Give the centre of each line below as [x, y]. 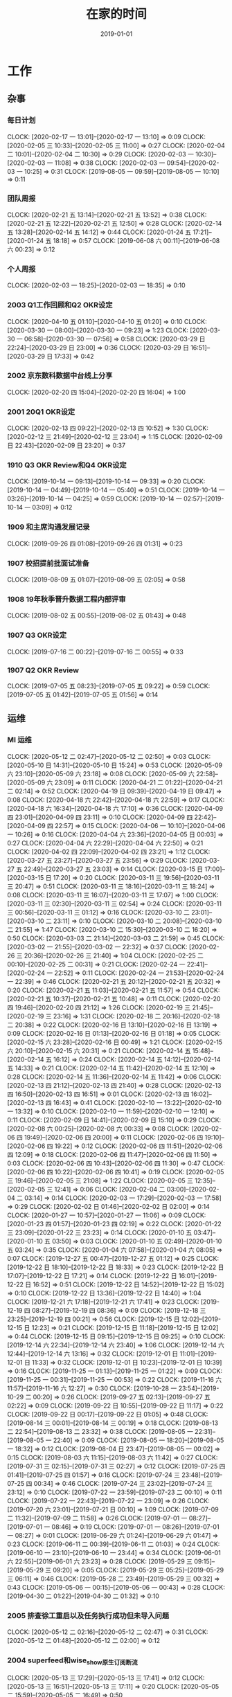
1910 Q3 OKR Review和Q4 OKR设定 [67, 465]
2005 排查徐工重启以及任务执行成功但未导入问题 [88, 1615]
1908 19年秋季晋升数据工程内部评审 [66, 599]
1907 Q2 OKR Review [43, 670]
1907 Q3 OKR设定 [37, 636]
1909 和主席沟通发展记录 [48, 527]
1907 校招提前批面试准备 [48, 563]
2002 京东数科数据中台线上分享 [60, 376]
